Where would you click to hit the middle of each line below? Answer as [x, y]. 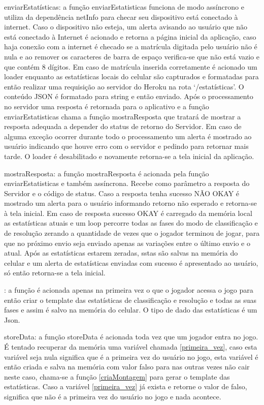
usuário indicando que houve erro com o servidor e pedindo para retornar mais [126, 146]
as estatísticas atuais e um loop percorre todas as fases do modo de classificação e [131, 223]
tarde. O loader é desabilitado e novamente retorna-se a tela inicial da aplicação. [129, 156]
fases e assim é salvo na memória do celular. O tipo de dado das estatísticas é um [131, 310]
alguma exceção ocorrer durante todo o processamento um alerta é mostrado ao [128, 136]
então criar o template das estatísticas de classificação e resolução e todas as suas [130, 300]
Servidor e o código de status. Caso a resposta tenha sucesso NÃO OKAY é [122, 193]
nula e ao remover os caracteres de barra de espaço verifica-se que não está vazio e [132, 56]
